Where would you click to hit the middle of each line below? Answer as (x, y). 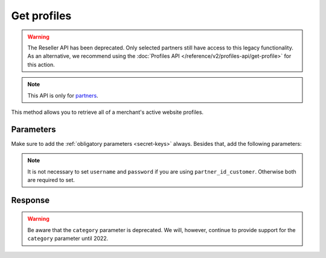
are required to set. (51, 180)
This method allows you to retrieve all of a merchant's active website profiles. (107, 112)
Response (30, 200)
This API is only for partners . (63, 95)
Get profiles (41, 16)
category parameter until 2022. (68, 239)
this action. (41, 64)
